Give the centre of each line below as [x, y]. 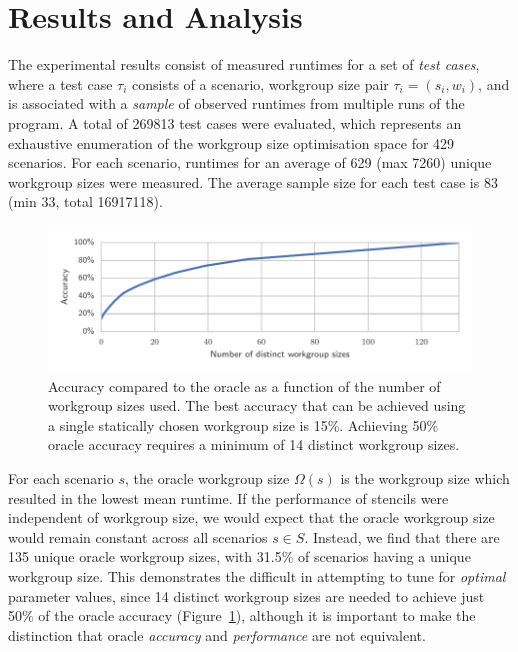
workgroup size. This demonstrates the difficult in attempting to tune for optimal [257, 576]
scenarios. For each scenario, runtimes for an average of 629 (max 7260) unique [250, 162]
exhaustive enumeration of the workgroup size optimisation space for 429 [231, 142]
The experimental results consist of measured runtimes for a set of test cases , [244, 64]
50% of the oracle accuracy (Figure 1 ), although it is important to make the [242, 615]
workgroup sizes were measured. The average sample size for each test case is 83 [253, 181]
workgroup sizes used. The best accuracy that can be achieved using [257, 405]
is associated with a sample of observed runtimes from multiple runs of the [236, 103]
